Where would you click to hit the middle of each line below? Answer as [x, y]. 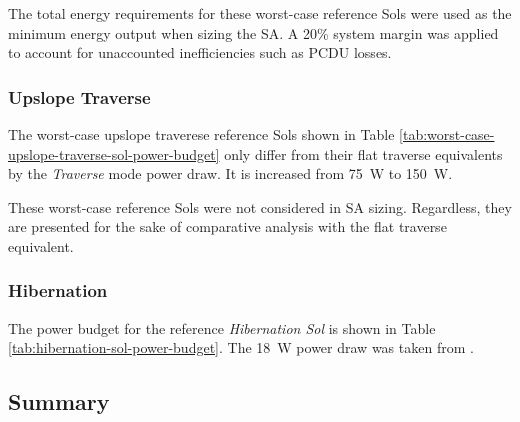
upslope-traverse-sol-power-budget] [114, 153]
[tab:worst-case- [447, 134]
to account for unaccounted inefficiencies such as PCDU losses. [200, 52]
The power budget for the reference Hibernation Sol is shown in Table [222, 327]
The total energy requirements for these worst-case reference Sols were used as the [260, 13]
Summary [59, 401]
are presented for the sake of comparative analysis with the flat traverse [227, 226]
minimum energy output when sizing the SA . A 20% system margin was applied [253, 32]
